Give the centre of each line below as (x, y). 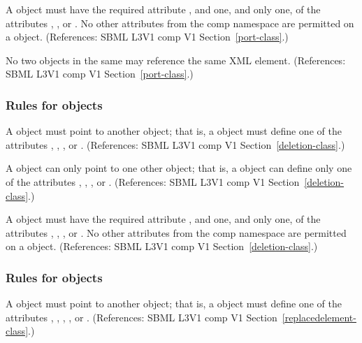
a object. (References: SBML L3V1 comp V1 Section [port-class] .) (147, 37)
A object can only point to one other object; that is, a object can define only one (179, 168)
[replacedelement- (319, 317)
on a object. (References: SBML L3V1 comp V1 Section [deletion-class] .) (162, 246)
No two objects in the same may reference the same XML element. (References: (176, 60)
